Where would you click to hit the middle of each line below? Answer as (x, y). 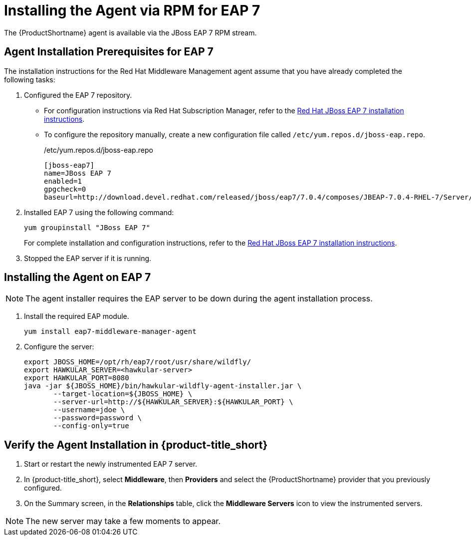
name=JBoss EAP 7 (78, 173)
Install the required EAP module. (77, 316)
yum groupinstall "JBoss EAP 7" (87, 227)
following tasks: (30, 79)
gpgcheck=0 (65, 189)
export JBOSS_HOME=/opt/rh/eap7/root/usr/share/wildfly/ (138, 362)
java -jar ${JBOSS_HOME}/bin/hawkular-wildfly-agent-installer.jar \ (163, 386)
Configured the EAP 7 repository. (78, 95)
